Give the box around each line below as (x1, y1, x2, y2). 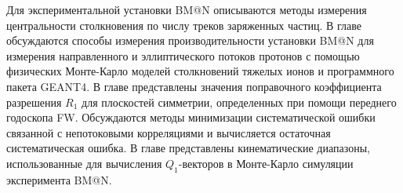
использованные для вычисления (6, 155, 162, 171)
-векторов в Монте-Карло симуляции (178, 155, 354, 171)
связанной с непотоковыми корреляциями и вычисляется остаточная (6, 124, 331, 140)
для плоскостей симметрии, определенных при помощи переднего (82, 93, 397, 110)
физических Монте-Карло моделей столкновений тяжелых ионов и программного (6, 63, 394, 79)
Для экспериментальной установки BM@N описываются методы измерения (6, 2, 367, 17)
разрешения (6, 93, 62, 110)
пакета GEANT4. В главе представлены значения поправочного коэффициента (6, 78, 382, 94)
